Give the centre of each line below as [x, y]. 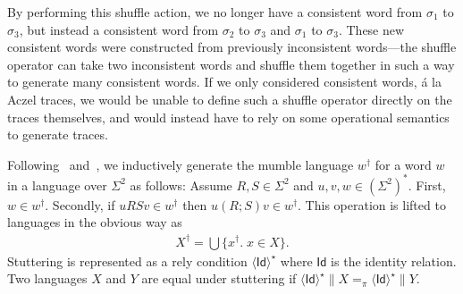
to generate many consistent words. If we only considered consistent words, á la [224, 82]
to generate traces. [58, 134]
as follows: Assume [181, 185]
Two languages [47, 278]
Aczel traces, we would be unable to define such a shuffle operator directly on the [230, 99]
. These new [371, 29]
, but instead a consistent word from [119, 29]
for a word [403, 164]
